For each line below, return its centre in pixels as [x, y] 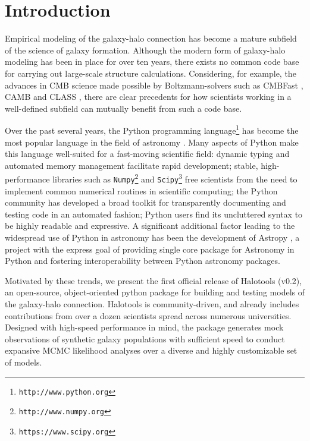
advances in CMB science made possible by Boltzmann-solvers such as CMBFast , [154, 85]
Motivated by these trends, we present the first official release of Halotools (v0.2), [154, 280]
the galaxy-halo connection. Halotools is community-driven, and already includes [152, 303]
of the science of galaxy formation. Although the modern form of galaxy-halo [145, 50]
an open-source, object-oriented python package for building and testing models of [155, 292]
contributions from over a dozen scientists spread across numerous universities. [148, 315]
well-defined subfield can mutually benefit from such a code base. [123, 108]
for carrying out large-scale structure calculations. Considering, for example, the [151, 73]
